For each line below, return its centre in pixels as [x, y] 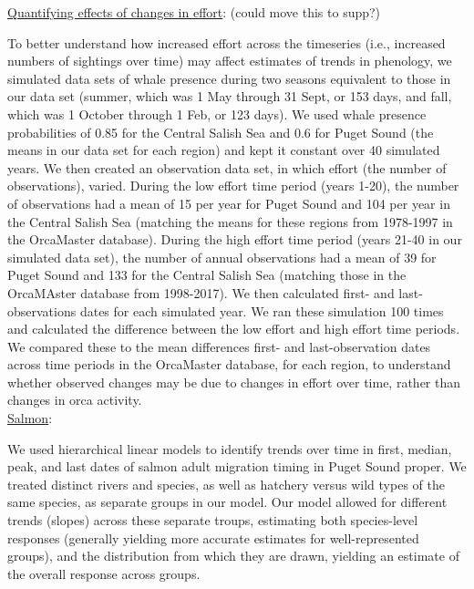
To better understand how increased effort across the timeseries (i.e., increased [227, 42]
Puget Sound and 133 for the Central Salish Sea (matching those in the [207, 275]
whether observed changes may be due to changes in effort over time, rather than [234, 382]
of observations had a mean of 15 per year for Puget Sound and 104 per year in [229, 203]
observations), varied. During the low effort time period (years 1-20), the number [233, 186]
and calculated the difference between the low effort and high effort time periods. [234, 329]
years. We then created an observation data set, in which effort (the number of [227, 167]
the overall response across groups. [104, 573]
